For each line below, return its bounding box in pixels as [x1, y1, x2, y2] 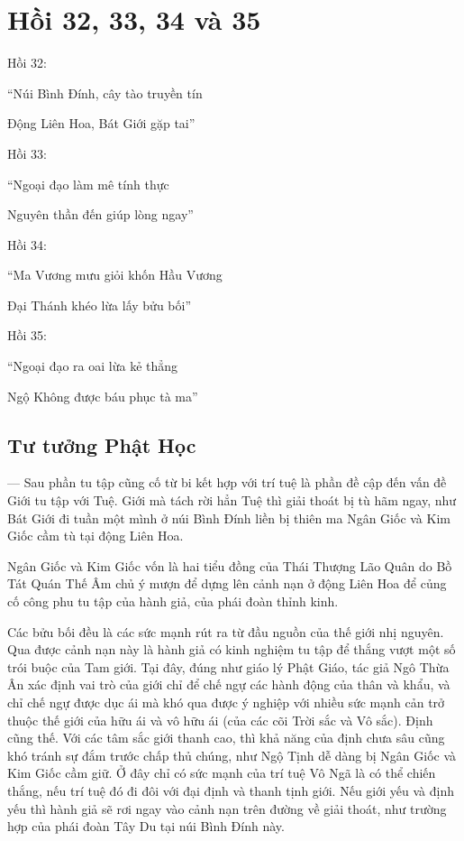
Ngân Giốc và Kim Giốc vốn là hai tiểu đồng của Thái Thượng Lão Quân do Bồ [7, 556, 452, 575]
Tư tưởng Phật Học [7, 430, 196, 458]
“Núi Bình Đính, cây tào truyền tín [7, 83, 203, 102]
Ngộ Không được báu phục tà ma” [7, 386, 198, 405]
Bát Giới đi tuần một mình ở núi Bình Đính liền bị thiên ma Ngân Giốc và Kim [7, 508, 450, 527]
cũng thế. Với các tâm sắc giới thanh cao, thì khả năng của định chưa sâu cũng [7, 728, 445, 747]
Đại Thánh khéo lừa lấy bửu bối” [7, 295, 192, 314]
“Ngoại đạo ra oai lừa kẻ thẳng [7, 356, 178, 375]
